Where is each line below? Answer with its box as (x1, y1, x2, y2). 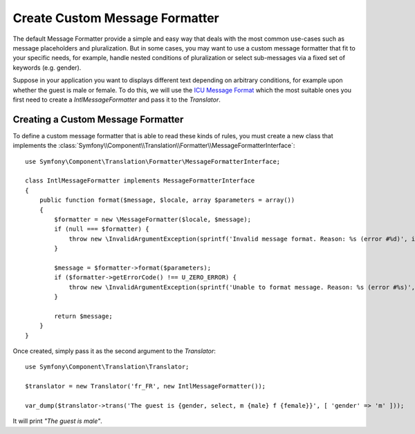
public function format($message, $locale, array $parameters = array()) (39, 196, 295, 204)
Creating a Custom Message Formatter (12, 113, 184, 125)
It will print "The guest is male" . (12, 417, 103, 425)
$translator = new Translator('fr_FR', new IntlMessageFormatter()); (25, 382, 266, 390)
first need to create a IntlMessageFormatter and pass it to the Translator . (12, 95, 221, 104)
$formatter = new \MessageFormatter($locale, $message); (54, 215, 252, 223)
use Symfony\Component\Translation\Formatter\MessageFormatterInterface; (25, 158, 281, 165)
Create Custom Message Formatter (12, 10, 219, 26)
